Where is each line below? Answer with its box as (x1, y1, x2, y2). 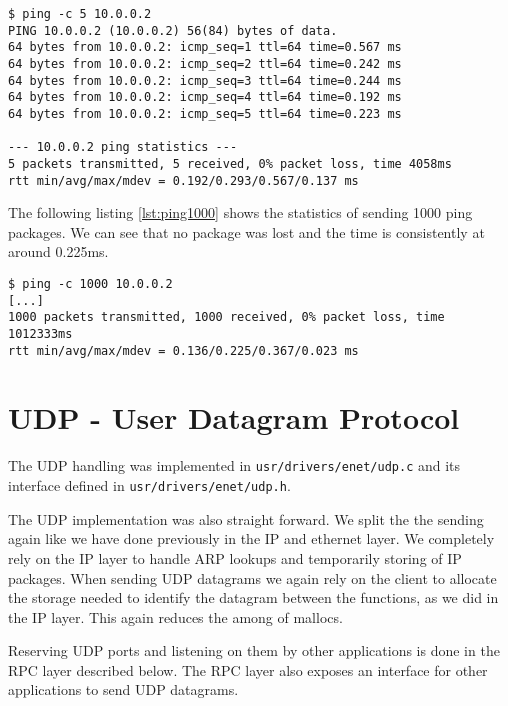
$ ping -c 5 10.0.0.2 (8, 7, 152, 21)
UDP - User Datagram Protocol (8, 397, 460, 438)
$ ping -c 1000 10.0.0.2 (8, 277, 173, 291)
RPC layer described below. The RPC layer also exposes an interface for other (8, 659, 488, 680)
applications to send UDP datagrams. (8, 679, 239, 700)
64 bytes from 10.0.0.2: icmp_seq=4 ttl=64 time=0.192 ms (8, 90, 402, 105)
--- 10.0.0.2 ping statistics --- (8, 140, 238, 155)
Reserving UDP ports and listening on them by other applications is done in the (8, 640, 500, 661)
